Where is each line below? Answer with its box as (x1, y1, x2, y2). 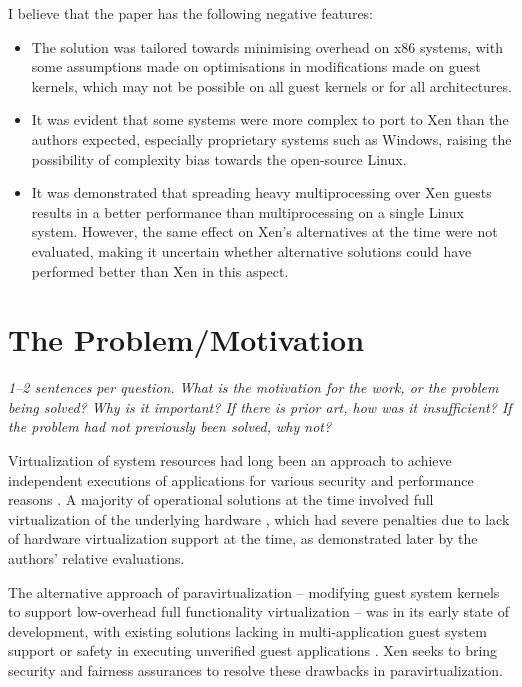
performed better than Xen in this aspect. (31, 260, 289, 281)
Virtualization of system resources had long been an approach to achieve (8, 450, 452, 471)
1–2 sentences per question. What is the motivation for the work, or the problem (8, 377, 499, 398)
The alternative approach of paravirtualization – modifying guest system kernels (8, 581, 500, 602)
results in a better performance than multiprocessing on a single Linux (31, 201, 464, 222)
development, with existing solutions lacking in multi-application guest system (8, 620, 487, 641)
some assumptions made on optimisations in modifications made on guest (31, 56, 481, 77)
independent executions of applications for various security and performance (8, 469, 474, 490)
